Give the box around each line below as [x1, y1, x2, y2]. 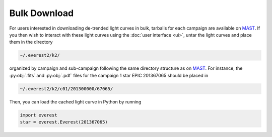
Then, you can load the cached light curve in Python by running [9, 98, 142, 105]
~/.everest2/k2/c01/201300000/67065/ [20, 86, 113, 91]
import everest [20, 112, 57, 118]
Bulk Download [9, 8, 74, 19]
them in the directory [9, 39, 53, 45]
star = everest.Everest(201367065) [20, 119, 108, 125]
